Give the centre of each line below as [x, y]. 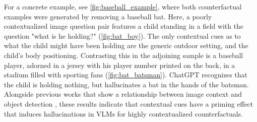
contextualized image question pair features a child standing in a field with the [124, 26]
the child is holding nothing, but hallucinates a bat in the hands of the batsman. [127, 84]
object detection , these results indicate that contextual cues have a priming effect [129, 103]
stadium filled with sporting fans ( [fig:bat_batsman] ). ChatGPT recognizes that [126, 75]
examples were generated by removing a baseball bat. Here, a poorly [108, 16]
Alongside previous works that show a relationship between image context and [123, 94]
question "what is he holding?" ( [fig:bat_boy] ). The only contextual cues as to [123, 35]
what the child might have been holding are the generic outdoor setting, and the [126, 45]
